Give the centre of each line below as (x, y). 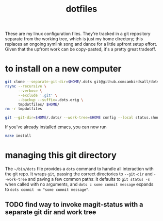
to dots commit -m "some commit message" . (47, 189)
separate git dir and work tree (51, 212)
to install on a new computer (63, 69)
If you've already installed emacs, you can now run (56, 127)
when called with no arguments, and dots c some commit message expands (79, 184)
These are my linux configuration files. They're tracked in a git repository (78, 34)
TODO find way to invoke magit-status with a (74, 205)
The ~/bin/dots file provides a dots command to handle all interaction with (79, 169)
